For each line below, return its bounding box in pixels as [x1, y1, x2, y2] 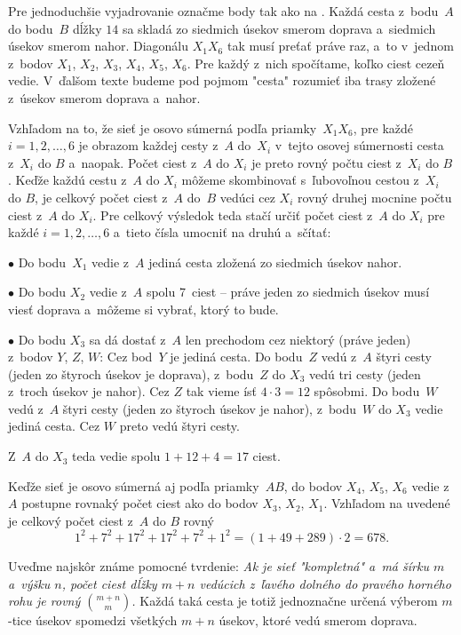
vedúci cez [219, 187, 275, 206]
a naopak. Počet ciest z [68, 153, 197, 171]
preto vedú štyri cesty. [119, 417, 240, 435]
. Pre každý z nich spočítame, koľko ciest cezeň [187, 53, 445, 72]
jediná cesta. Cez [8, 417, 100, 435]
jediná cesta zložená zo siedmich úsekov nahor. [148, 252, 402, 271]
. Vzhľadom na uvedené [323, 494, 450, 512]
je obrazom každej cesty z [78, 136, 219, 155]
